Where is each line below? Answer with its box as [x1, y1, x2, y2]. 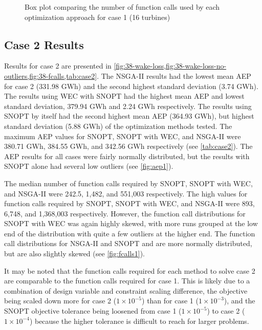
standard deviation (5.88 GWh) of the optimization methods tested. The [4, 120, 232, 131]
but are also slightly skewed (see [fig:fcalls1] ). [4, 248, 145, 259]
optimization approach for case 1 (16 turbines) [25, 11, 170, 22]
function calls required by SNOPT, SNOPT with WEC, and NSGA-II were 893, [4, 198, 255, 209]
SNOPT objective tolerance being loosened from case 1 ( [4, 305, 182, 316]
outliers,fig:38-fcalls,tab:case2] [4, 70, 97, 81]
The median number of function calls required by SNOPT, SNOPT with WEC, [4, 178, 253, 188]
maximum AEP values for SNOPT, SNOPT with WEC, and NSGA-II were [4, 130, 241, 141]
